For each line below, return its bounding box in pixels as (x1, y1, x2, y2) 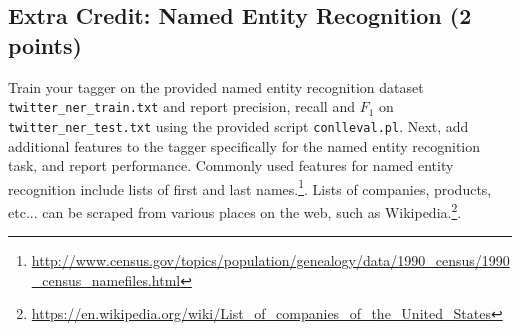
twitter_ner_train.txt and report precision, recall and (8, 96, 355, 117)
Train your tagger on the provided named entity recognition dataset (8, 76, 424, 97)
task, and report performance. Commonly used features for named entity (8, 155, 454, 176)
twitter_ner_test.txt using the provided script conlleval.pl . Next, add (8, 115, 469, 136)
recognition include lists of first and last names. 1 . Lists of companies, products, (8, 175, 492, 199)
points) (8, 29, 82, 60)
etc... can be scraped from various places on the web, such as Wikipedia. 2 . (8, 198, 462, 222)
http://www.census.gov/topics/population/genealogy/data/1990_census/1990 (31, 250, 510, 271)
